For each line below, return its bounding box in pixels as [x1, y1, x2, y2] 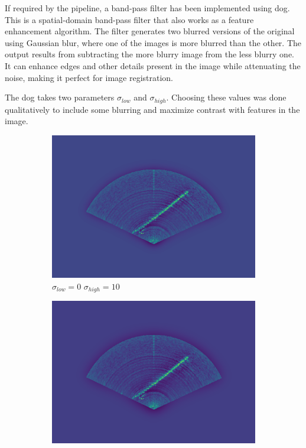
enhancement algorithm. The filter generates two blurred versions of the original [5, 25, 295, 37]
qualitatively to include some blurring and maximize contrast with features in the [5, 103, 300, 115]
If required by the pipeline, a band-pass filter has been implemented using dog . [5, 2, 290, 14]
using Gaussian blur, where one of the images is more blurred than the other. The [5, 36, 301, 48]
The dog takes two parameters [5, 91, 115, 103]
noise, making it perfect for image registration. [5, 71, 173, 83]
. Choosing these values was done [166, 91, 287, 103]
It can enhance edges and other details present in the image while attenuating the [5, 59, 301, 72]
